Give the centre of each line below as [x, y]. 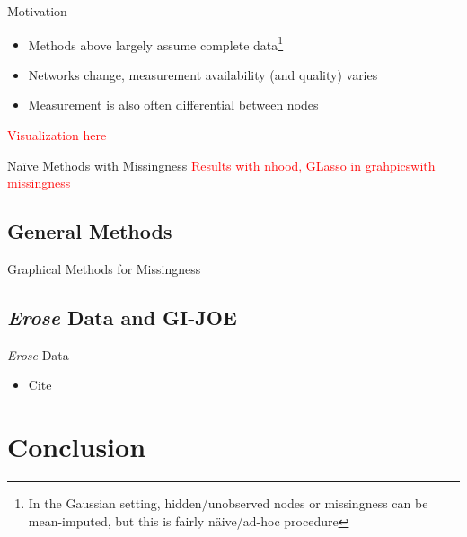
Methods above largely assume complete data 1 [156, 43]
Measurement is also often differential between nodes [173, 105]
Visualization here [57, 135]
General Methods [90, 231]
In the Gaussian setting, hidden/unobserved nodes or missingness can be [228, 503]
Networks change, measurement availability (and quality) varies [203, 74]
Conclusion [77, 447]
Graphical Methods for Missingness [104, 269]
